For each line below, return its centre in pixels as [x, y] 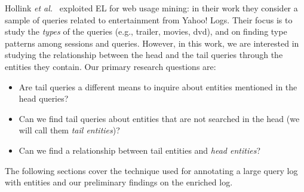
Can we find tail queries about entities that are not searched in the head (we [159, 118]
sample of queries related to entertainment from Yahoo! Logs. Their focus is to [149, 19]
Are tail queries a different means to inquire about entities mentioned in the [158, 86]
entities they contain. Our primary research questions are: [110, 66]
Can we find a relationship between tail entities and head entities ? [140, 150]
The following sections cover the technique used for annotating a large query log [151, 170]
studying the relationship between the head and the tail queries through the [144, 55]
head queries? [44, 98]
